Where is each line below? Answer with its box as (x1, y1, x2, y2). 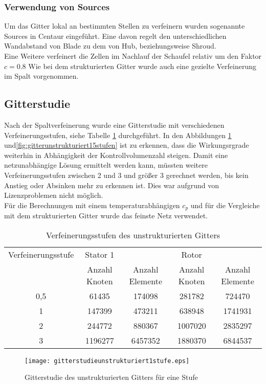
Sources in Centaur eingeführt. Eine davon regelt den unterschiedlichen (4, 30, 227, 41)
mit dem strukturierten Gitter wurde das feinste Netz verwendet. (4, 210, 208, 221)
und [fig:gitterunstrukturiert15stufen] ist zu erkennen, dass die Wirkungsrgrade (4, 140, 249, 150)
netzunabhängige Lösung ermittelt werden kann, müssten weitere (4, 160, 208, 170)
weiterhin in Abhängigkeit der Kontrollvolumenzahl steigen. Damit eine (4, 149, 228, 160)
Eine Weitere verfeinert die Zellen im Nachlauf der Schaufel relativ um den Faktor (4, 51, 262, 61)
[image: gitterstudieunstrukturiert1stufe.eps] (25, 357, 190, 365)
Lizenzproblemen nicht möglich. (4, 190, 103, 200)
